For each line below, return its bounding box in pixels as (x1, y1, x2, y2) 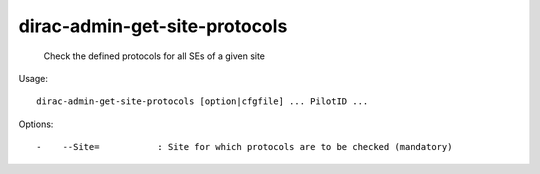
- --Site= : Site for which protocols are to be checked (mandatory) (36, 141, 453, 153)
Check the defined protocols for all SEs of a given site (43, 50, 265, 62)
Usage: (18, 72, 49, 84)
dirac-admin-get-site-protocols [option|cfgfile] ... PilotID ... (36, 96, 369, 107)
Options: (18, 118, 54, 130)
